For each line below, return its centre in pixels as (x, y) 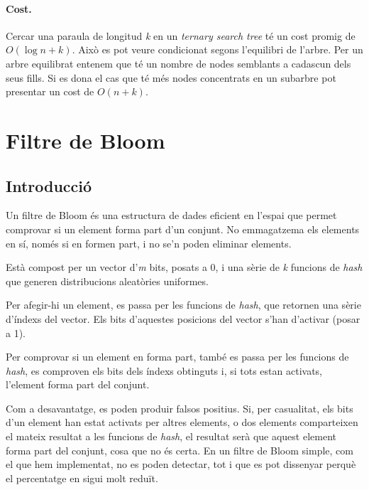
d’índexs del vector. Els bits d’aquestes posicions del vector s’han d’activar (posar (183, 318)
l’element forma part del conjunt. (78, 384)
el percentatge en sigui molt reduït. (82, 478)
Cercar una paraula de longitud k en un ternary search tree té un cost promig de (181, 35)
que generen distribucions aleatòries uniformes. (107, 281)
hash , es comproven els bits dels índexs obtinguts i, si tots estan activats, (164, 370)
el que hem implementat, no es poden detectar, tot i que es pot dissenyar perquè (181, 464)
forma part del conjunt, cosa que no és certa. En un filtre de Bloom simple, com (180, 450)
